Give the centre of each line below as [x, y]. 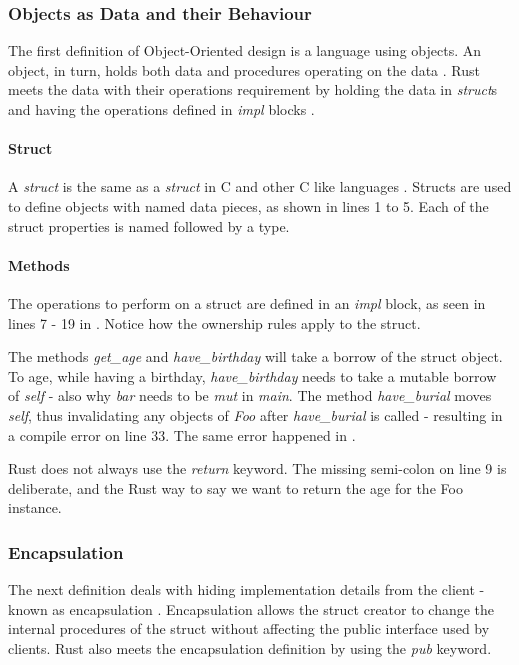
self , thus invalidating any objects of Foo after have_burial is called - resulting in [255, 414]
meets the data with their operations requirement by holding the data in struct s [253, 89]
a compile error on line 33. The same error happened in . [182, 434]
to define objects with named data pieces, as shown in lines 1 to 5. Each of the [248, 205]
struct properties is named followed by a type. [149, 225]
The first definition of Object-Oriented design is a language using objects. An [244, 50]
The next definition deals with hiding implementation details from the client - [246, 589]
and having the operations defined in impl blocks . [161, 109]
